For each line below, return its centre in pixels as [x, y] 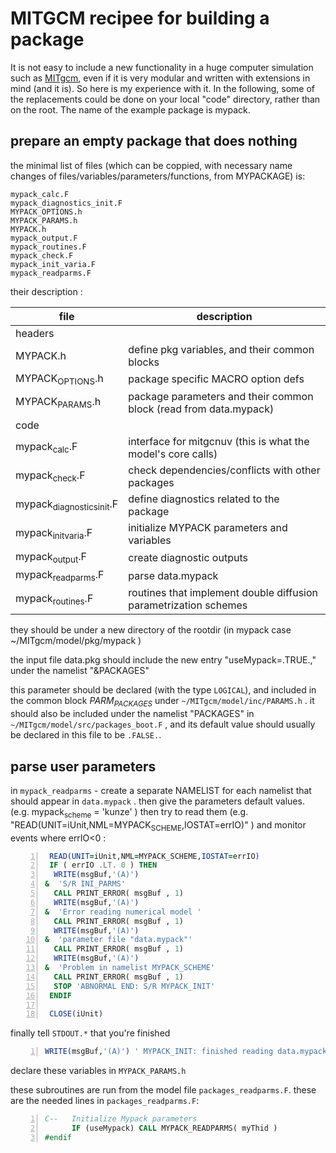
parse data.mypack [173, 575]
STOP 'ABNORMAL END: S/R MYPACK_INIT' [134, 986]
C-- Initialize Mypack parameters [121, 1119]
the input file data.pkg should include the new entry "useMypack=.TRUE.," [163, 660]
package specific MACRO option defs [216, 379]
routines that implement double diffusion [223, 593]
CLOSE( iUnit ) [76, 1014]
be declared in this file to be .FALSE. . [86, 735]
